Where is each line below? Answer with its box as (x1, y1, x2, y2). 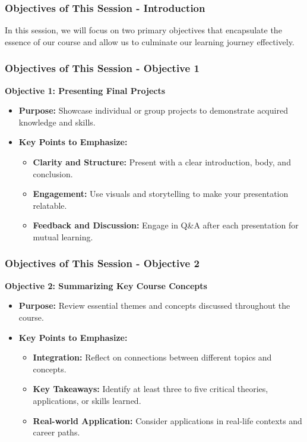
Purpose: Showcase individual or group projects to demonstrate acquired (18, 104, 288, 117)
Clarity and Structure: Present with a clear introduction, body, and (33, 156, 291, 168)
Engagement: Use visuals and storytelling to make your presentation (33, 187, 289, 200)
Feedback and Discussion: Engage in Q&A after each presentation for (33, 219, 299, 231)
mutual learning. (33, 230, 93, 243)
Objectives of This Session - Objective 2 (5, 256, 200, 271)
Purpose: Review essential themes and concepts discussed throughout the (18, 299, 290, 312)
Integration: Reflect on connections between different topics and (33, 351, 272, 363)
